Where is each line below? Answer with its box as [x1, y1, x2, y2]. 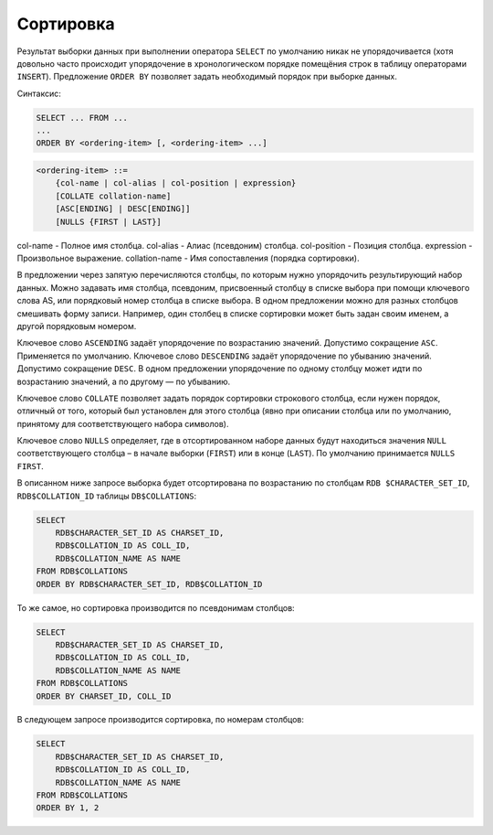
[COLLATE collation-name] [55, 190, 172, 201]
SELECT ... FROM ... [36, 112, 128, 123]
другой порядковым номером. [16, 320, 137, 331]
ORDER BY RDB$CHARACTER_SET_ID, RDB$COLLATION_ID [36, 579, 263, 589]
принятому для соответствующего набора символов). [16, 418, 229, 429]
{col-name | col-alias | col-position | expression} [55, 178, 297, 188]
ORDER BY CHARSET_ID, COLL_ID [36, 690, 172, 701]
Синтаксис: [16, 88, 61, 99]
